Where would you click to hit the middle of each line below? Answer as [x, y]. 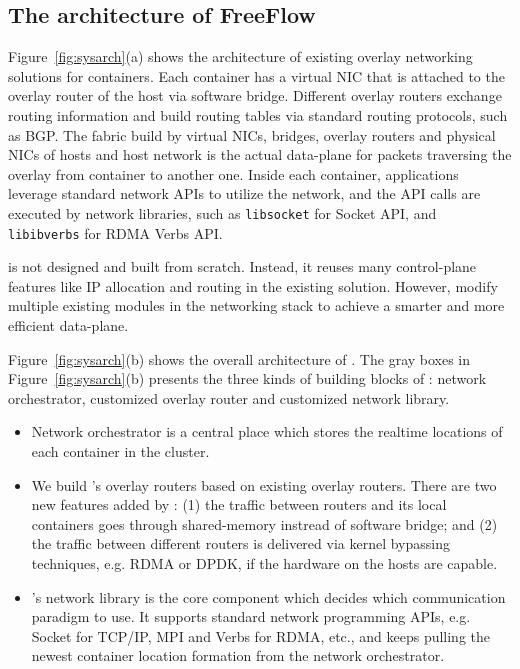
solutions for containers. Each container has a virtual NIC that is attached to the [256, 75]
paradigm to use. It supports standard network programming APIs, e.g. [251, 616]
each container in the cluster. [120, 451]
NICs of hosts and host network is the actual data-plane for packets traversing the [260, 154]
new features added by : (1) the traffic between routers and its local [239, 504]
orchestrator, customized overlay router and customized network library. [229, 397]
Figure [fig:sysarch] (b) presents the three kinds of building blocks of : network [247, 378]
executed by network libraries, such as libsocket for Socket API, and [222, 212]
